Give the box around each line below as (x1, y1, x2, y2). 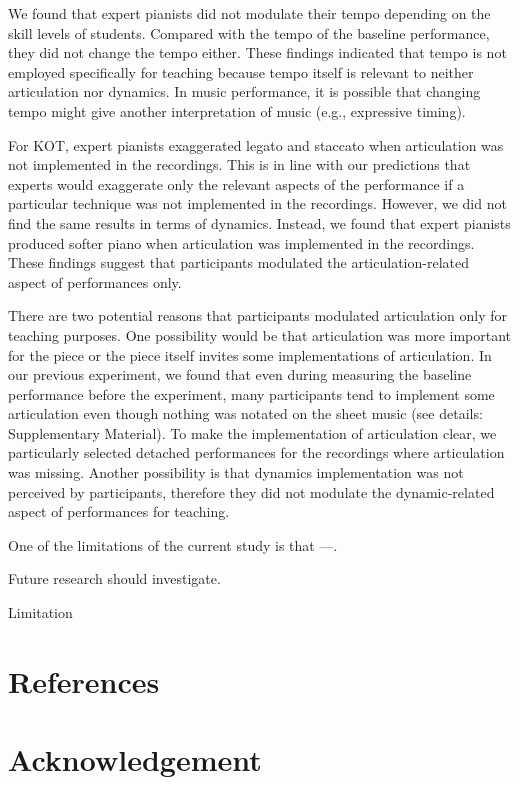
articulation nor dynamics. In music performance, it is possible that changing (8, 81, 481, 102)
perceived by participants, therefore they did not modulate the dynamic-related (8, 481, 495, 502)
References (8, 660, 160, 701)
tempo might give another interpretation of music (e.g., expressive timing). (8, 100, 466, 121)
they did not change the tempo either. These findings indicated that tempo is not (8, 42, 507, 63)
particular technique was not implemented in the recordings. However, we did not (8, 193, 507, 214)
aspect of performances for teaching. (8, 501, 230, 522)
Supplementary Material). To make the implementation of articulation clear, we (8, 422, 497, 443)
